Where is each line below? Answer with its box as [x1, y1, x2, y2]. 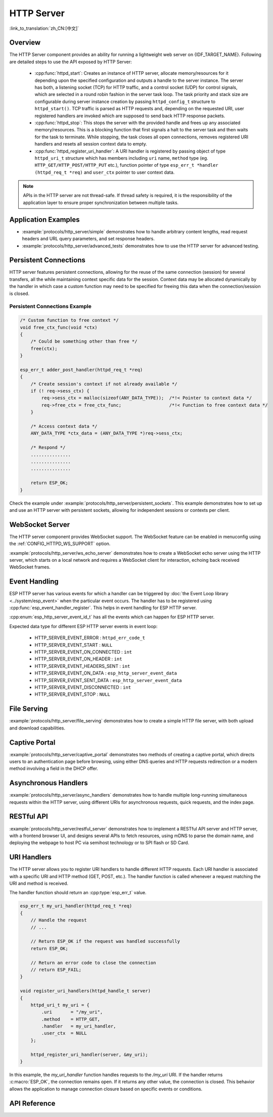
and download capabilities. [9, 725, 66, 731]
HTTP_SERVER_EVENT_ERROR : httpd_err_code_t [34, 635, 145, 641]
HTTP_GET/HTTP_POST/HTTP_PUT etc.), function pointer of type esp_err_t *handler [34, 162, 218, 168]
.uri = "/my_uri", [41, 1009, 103, 1015]
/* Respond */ [30, 445, 66, 451]
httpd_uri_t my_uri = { [30, 1002, 89, 1008]
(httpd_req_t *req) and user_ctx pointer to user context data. [34, 169, 175, 175]
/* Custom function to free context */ [20, 317, 119, 323]
